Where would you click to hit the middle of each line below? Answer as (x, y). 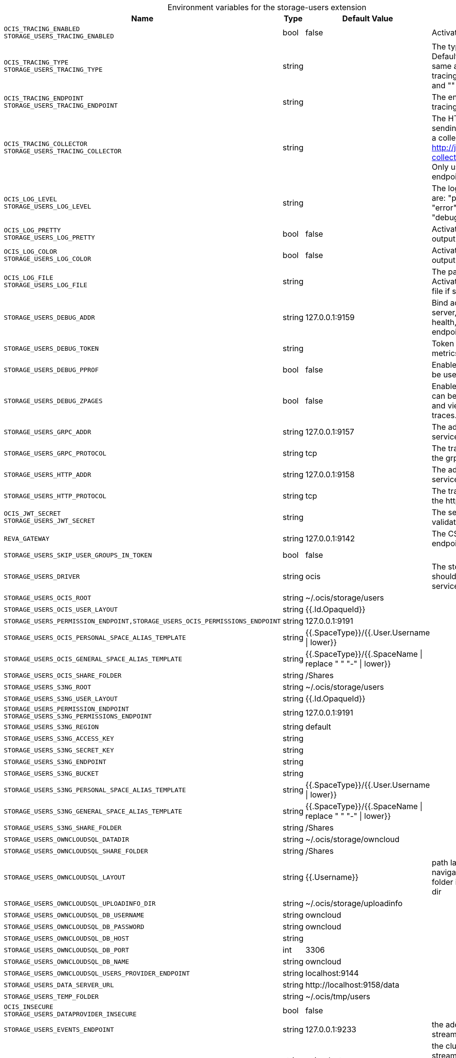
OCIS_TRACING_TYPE (36, 62)
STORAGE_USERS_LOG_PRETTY (49, 237)
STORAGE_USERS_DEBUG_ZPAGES (53, 401)
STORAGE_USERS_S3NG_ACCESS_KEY (59, 738)
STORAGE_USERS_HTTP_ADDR (48, 474)
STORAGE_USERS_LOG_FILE (46, 285)
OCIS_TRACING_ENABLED (42, 29)
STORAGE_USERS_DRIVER (42, 576)
